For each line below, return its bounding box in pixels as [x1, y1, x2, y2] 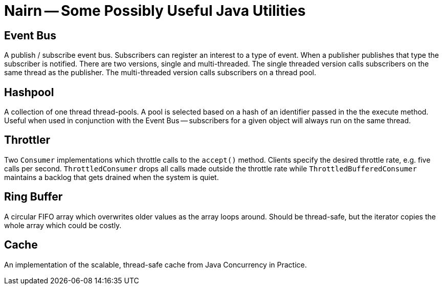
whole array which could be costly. [4, 220, 122, 230]
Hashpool [4, 85, 54, 99]
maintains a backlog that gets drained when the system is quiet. [4, 172, 219, 182]
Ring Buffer [4, 190, 63, 204]
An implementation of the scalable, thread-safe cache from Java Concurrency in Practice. [4, 260, 307, 269]
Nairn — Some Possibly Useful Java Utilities [4, 2, 306, 19]
